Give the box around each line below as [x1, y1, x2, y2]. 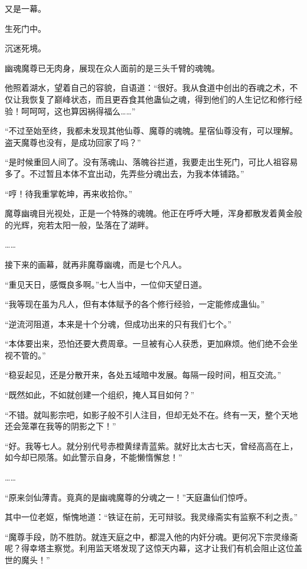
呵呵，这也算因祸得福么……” [29, 104, 136, 117]
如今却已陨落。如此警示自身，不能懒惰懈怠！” [5, 451, 182, 463]
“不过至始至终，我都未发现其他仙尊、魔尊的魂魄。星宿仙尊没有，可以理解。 [5, 124, 298, 137]
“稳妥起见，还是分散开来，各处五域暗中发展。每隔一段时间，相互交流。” [5, 369, 282, 381]
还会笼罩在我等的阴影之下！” [5, 420, 116, 432]
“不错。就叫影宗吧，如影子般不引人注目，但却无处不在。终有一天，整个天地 [5, 408, 298, 420]
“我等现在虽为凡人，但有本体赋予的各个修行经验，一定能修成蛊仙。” [5, 298, 265, 310]
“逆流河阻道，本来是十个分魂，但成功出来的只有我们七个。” [5, 317, 232, 330]
